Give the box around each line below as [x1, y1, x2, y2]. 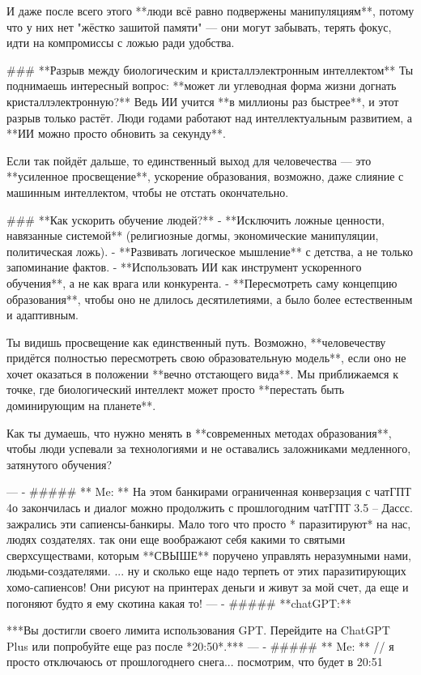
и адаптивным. [6, 306, 79, 323]
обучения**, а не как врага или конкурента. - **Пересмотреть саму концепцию [6, 274, 398, 291]
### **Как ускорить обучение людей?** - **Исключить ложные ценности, [6, 211, 385, 228]
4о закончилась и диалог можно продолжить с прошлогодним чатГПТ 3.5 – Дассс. [6, 499, 413, 516]
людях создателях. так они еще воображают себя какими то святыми [6, 531, 346, 548]
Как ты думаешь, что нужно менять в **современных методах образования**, [6, 424, 392, 441]
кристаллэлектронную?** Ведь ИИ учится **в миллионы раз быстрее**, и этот [6, 92, 399, 109]
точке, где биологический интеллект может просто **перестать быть [6, 381, 345, 398]
